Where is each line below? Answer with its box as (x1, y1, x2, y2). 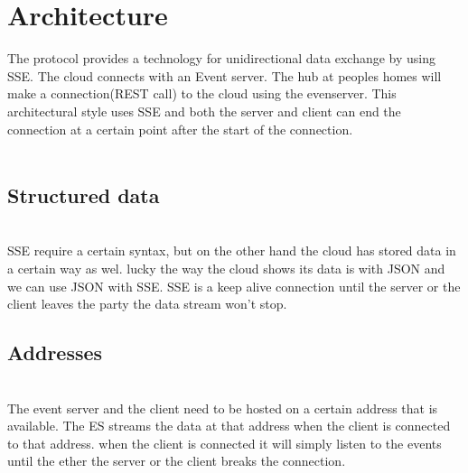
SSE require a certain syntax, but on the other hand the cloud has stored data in (7, 241, 456, 260)
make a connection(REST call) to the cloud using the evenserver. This (7, 84, 397, 103)
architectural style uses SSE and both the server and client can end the (7, 101, 401, 120)
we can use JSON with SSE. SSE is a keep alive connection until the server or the (7, 276, 461, 295)
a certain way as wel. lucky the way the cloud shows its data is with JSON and (7, 259, 445, 278)
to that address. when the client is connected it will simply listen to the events (7, 433, 442, 452)
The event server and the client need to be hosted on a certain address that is (7, 398, 438, 417)
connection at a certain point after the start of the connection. (7, 119, 353, 138)
